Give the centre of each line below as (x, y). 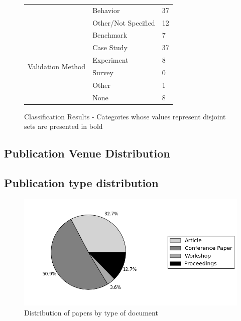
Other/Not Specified (124, 22)
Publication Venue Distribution (87, 153)
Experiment (110, 60)
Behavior (106, 10)
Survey (103, 72)
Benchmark (110, 35)
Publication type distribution (81, 183)
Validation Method (57, 66)
